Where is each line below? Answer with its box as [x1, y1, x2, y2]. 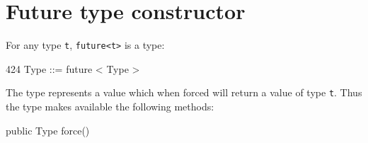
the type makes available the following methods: [6, 99, 214, 114]
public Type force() [6, 122, 90, 137]
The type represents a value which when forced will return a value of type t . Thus [6, 85, 362, 100]
